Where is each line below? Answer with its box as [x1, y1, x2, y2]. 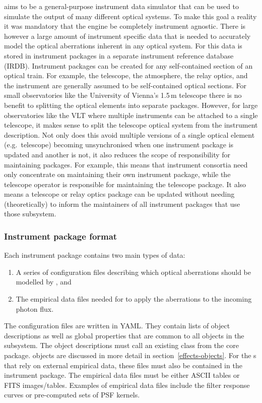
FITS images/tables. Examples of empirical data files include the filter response [4, 379, 250, 390]
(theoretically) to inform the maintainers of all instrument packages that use [4, 198, 240, 209]
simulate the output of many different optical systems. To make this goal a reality [4, 11, 257, 21]
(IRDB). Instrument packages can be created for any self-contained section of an [4, 60, 253, 71]
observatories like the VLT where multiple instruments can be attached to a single [4, 109, 258, 120]
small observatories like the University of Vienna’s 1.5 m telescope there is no [4, 90, 242, 100]
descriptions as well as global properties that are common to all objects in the [4, 330, 244, 340]
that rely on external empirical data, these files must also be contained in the [4, 360, 242, 370]
